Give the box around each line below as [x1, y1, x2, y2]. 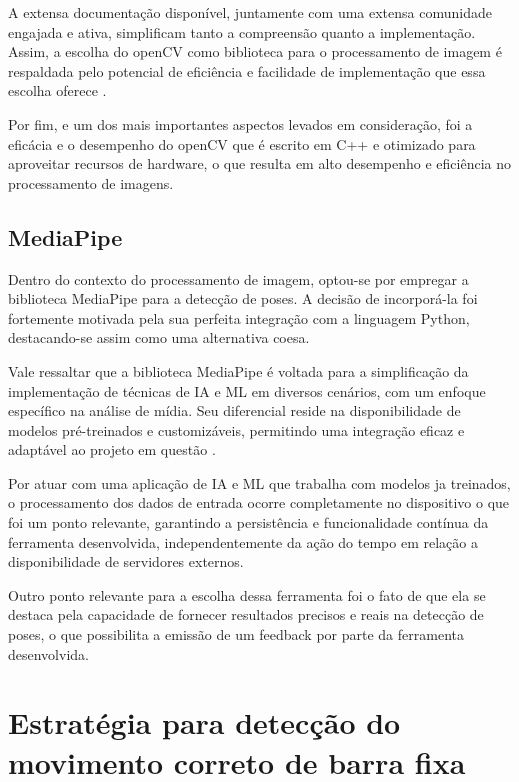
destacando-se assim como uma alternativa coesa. [8, 327, 310, 348]
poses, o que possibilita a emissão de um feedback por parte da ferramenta [8, 624, 464, 645]
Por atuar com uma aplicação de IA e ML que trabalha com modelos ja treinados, [8, 472, 511, 493]
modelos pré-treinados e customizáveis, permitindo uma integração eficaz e [8, 419, 465, 440]
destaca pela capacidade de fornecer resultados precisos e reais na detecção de [8, 604, 484, 625]
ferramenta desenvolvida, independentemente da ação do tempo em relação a [8, 531, 478, 552]
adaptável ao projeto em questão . [8, 439, 216, 460]
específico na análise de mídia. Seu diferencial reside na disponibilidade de [8, 400, 461, 421]
